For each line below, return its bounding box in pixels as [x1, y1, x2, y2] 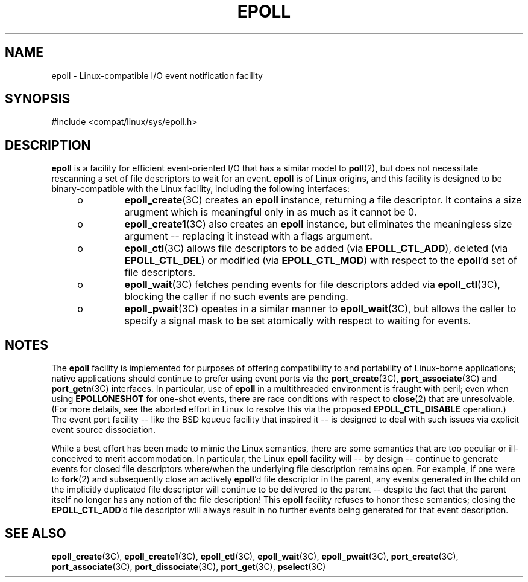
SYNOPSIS [5, 91, 71, 107]
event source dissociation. [51, 424, 156, 435]
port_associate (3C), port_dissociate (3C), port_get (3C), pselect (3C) [51, 561, 326, 572]
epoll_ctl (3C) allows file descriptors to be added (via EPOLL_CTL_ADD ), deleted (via [124, 242, 508, 255]
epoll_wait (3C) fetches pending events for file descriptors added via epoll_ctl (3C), [124, 278, 500, 291]
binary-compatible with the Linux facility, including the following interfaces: [51, 184, 350, 194]
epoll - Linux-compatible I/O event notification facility [51, 70, 263, 81]
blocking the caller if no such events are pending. [124, 290, 348, 303]
